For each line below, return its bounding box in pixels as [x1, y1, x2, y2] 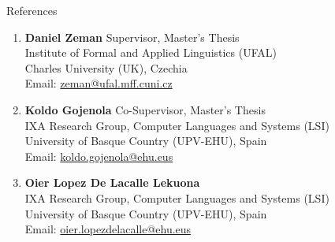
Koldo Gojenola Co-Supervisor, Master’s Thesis [24, 101, 266, 117]
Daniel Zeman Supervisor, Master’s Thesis [24, 28, 240, 45]
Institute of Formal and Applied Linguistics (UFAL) [24, 44, 277, 61]
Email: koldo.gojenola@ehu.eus [24, 147, 173, 164]
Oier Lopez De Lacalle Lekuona [24, 174, 200, 191]
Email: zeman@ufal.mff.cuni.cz [24, 75, 173, 91]
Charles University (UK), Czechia [24, 59, 188, 76]
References [6, 2, 58, 18]
